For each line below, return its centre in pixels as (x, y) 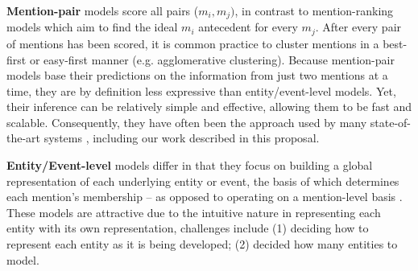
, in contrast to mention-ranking (314, 10)
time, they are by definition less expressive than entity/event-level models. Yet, (201, 90)
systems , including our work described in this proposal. (182, 138)
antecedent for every (248, 27)
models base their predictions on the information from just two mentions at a (197, 75)
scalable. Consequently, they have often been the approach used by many (187, 122)
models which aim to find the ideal (92, 27)
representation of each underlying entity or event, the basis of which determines (203, 181)
